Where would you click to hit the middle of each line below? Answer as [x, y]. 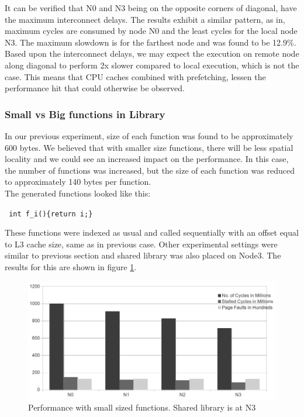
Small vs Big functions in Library [85, 114]
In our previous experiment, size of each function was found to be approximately [149, 135]
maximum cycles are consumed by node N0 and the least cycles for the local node [151, 31]
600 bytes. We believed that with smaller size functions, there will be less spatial [149, 147]
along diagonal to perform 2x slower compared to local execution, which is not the [152, 65]
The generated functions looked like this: [78, 193]
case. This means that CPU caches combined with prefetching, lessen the [135, 76]
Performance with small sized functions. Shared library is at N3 [142, 407]
